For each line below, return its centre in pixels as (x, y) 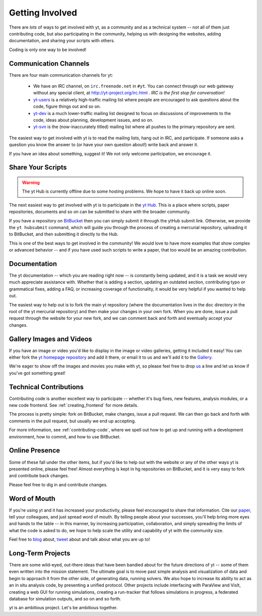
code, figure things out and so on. (67, 106)
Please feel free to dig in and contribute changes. (58, 484)
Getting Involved (43, 13)
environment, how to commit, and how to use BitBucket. (65, 436)
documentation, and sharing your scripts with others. (62, 41)
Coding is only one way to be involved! (48, 50)
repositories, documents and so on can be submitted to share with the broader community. (100, 212)
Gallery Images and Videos (50, 339)
